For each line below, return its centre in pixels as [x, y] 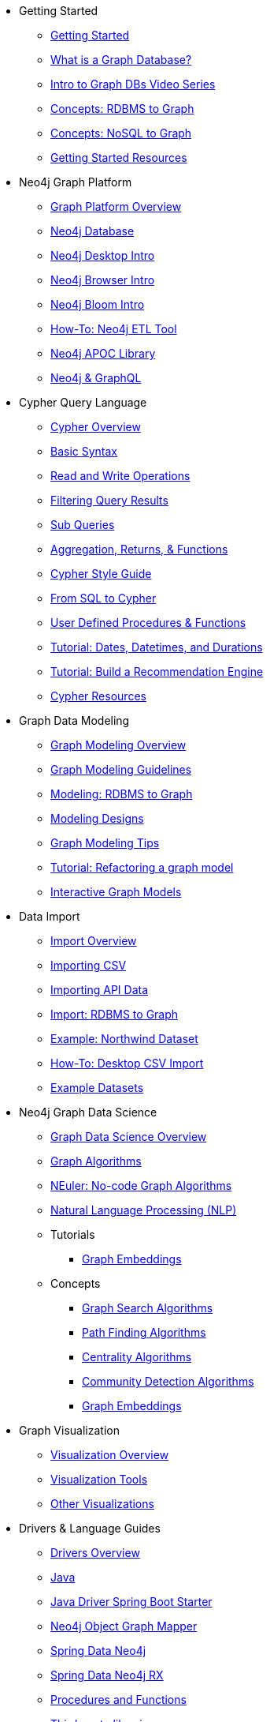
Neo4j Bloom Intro [98, 304]
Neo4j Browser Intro [103, 280]
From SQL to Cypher [104, 598]
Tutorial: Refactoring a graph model [142, 867]
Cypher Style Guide [101, 574]
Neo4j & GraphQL [96, 378]
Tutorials [73, 1234]
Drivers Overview [95, 1553]
